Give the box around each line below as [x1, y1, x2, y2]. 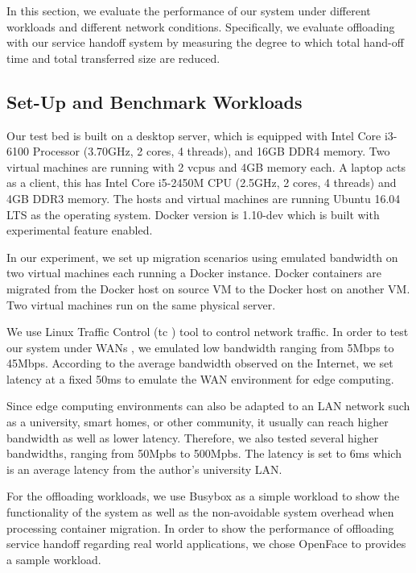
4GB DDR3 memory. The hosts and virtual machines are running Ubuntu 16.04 [6, 189, 401, 206]
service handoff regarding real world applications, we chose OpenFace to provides [6, 535, 406, 552]
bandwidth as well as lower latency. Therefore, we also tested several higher [6, 429, 379, 446]
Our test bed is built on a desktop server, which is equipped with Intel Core [6, 127, 381, 143]
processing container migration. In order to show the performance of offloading [6, 519, 394, 536]
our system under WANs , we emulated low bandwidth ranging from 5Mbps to [6, 338, 394, 355]
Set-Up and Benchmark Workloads [6, 89, 303, 114]
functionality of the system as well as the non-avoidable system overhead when [6, 504, 394, 521]
